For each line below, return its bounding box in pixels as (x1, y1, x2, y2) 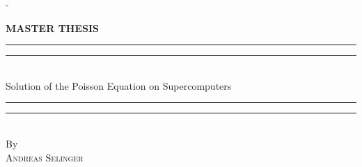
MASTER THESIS (6, 20, 100, 35)
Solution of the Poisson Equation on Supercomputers (6, 78, 232, 93)
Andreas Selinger (6, 150, 84, 164)
